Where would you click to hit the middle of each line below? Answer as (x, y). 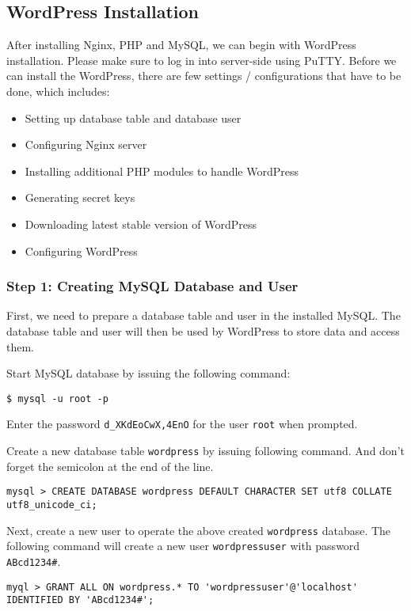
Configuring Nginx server (86, 144)
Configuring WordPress (81, 250)
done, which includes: (58, 91)
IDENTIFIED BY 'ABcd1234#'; (80, 600)
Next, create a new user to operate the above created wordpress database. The (199, 530)
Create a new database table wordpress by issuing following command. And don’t (205, 451)
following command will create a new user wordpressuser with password (183, 546)
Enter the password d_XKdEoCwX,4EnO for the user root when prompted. (182, 424)
